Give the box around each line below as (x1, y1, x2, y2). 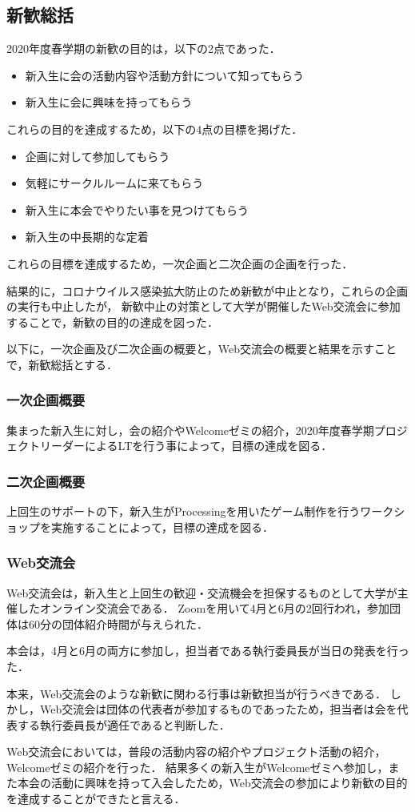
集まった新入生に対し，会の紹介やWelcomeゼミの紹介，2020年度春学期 (6, 421, 374, 438)
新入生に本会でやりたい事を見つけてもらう (25, 201, 249, 218)
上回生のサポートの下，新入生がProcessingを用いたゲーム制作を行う (6, 503, 361, 520)
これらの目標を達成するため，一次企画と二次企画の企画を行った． (6, 255, 353, 271)
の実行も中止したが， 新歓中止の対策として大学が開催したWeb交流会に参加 (6, 298, 401, 315)
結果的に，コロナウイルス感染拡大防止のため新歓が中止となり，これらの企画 (6, 282, 408, 299)
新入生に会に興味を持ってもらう (25, 94, 193, 111)
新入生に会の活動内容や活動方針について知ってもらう (25, 66, 304, 83)
